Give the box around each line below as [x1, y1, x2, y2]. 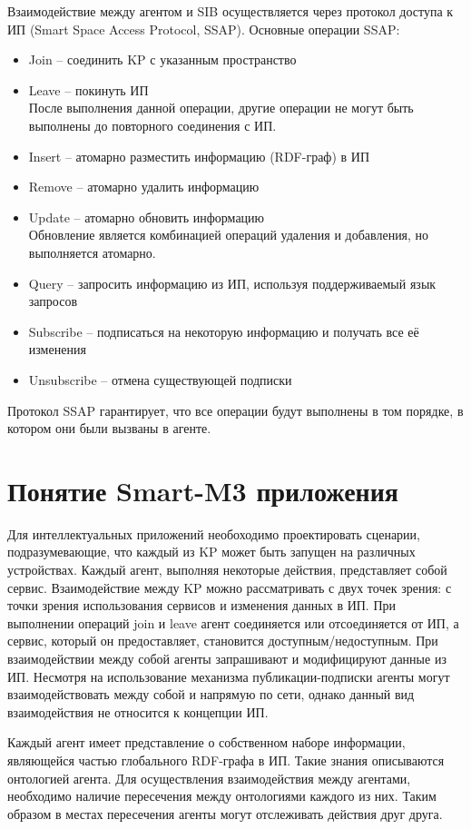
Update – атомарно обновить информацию [28, 207, 265, 226]
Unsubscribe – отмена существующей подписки [28, 370, 292, 389]
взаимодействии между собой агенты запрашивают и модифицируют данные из [7, 648, 446, 667]
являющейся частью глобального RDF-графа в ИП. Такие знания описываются [7, 750, 445, 769]
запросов [28, 291, 78, 311]
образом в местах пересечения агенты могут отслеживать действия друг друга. [7, 804, 443, 823]
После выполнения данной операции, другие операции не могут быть [28, 98, 414, 117]
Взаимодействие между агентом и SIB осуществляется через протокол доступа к [7, 2, 454, 20]
